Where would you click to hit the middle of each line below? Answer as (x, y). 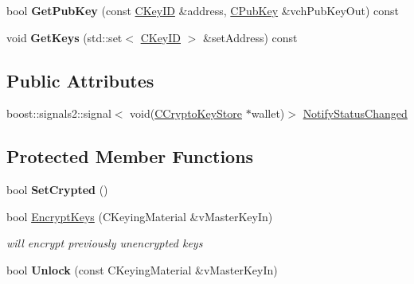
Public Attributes (80, 80)
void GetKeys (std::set (64, 37)
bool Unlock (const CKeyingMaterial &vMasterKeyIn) (142, 269)
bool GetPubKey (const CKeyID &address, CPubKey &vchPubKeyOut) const (203, 10)
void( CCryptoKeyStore (186, 113)
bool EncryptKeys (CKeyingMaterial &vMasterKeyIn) (140, 216)
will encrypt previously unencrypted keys (105, 243)
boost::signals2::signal (59, 113)
